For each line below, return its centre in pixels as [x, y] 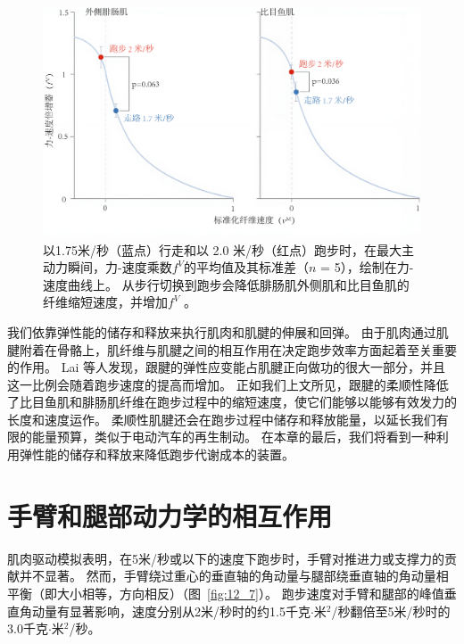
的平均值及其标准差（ [247, 267]
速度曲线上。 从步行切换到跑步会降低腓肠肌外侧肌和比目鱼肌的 [226, 284]
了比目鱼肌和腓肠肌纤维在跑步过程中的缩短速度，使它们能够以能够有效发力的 [232, 402]
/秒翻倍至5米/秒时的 [391, 611]
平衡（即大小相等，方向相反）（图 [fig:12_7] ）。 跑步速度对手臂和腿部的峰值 [226, 593]
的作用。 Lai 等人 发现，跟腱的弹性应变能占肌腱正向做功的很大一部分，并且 [226, 367]
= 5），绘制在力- [367, 267]
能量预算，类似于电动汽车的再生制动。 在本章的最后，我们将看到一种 [234, 437]
